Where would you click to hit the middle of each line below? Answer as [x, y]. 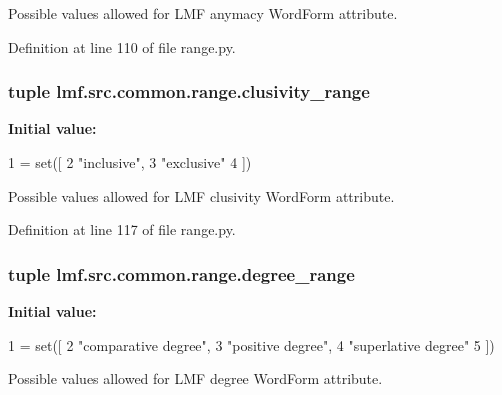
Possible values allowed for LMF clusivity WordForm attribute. [201, 195]
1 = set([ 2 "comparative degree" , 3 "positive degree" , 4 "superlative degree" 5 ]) [251, 344]
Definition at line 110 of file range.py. [122, 46]
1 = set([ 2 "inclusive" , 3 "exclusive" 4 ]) [130, 162]
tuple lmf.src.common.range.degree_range [181, 273]
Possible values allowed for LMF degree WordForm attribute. [195, 378]
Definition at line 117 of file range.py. [122, 229]
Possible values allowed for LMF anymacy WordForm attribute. [203, 13]
